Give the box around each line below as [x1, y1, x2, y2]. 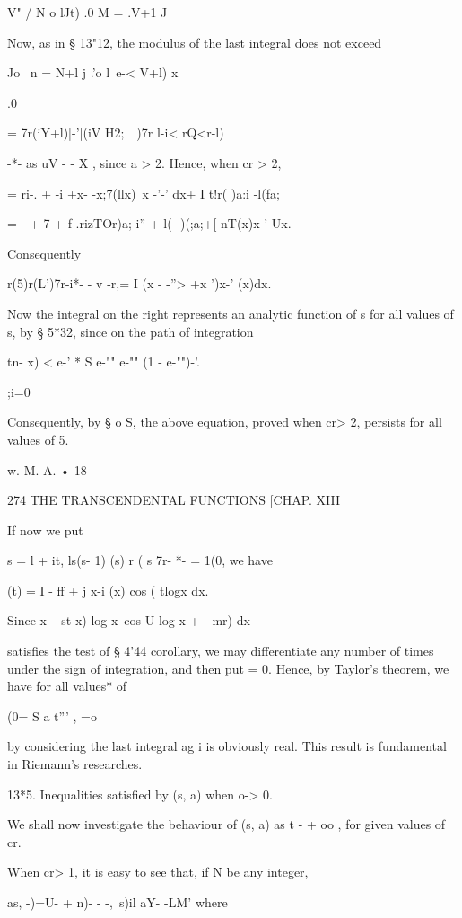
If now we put [7, 520, 83, 539]
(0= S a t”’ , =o [7, 706, 97, 725]
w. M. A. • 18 [7, 460, 87, 479]
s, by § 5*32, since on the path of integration [7, 322, 254, 340]
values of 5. [7, 429, 69, 448]
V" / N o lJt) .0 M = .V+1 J [7, 3, 168, 21]
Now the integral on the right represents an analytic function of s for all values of [7, 304, 454, 322]
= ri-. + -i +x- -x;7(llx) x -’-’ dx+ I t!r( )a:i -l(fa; [7, 183, 280, 202]
